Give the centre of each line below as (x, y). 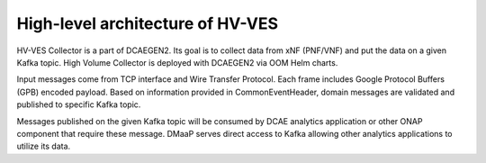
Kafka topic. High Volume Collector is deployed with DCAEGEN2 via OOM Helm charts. (177, 62)
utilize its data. (44, 146)
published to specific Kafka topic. (79, 104)
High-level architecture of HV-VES (148, 23)
